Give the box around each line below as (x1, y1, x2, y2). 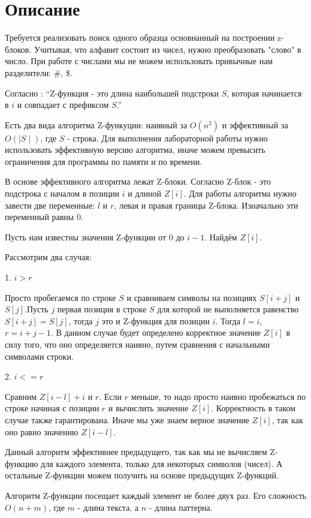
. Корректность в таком (211, 402, 296, 414)
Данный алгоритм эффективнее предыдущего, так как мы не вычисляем (5, 445, 267, 458)
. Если (99, 390, 122, 402)
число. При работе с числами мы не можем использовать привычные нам (5, 55, 273, 67)
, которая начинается (227, 86, 302, 99)
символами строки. (5, 350, 74, 362)
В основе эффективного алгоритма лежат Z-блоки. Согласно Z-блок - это (5, 175, 271, 188)
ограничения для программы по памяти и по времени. (5, 155, 203, 167)
